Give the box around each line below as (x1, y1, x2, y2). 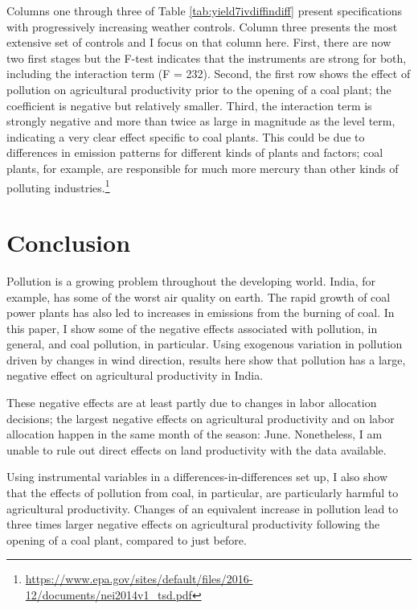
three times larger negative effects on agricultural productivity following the (6, 516, 380, 533)
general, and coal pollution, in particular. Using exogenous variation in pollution (6, 335, 403, 352)
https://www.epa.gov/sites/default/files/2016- (25, 570, 253, 587)
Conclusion (6, 225, 131, 258)
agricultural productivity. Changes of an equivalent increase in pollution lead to (6, 500, 399, 516)
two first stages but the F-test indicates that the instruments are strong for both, (6, 49, 407, 66)
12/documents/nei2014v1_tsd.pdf (25, 586, 192, 603)
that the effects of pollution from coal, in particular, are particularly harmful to (6, 484, 399, 501)
